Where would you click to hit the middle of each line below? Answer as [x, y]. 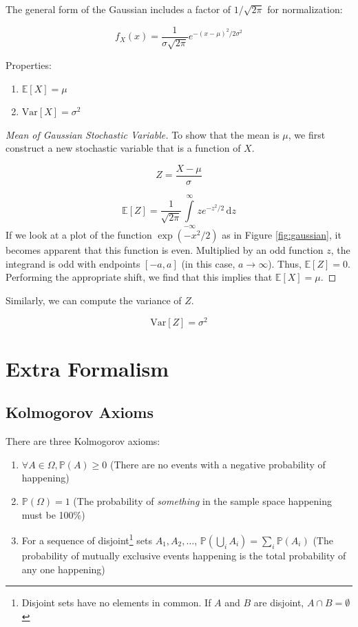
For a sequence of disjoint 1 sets [87, 539]
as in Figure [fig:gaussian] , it [282, 235]
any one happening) [63, 569]
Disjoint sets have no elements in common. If [116, 603]
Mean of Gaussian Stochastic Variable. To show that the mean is [143, 134]
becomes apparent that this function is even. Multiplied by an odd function [165, 250]
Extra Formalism [87, 368]
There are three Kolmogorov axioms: [83, 441]
